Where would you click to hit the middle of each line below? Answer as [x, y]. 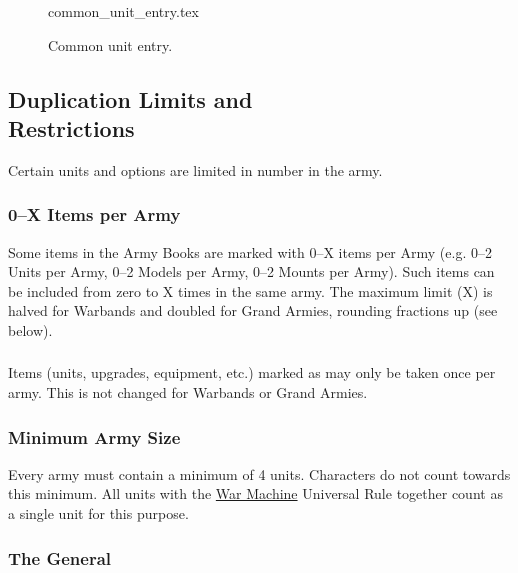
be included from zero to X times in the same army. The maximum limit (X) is [250, 290]
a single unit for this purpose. [98, 513]
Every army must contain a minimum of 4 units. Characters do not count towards [259, 473]
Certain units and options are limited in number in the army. [195, 169]
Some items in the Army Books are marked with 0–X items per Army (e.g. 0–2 [250, 251]
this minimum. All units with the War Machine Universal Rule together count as [255, 493]
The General [60, 557]
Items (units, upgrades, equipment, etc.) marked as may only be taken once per [252, 372]
